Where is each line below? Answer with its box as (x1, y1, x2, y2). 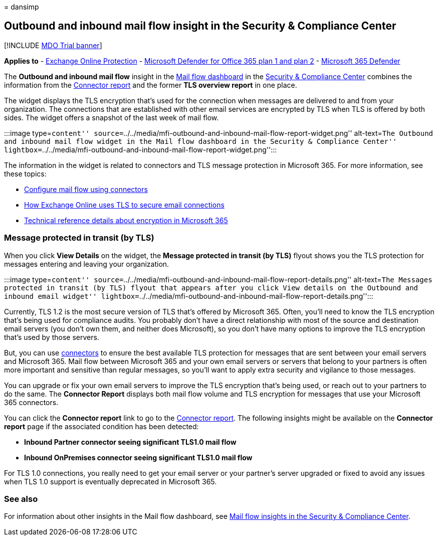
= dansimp (4, 3, 39, 11)
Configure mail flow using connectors (24, 185, 148, 194)
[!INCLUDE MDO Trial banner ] (4, 41, 102, 50)
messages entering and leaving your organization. (4, 259, 169, 268)
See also (4, 493, 38, 504)
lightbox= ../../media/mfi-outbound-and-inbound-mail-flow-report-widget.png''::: (4, 145, 277, 154)
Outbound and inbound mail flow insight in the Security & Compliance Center (4, 20, 396, 33)
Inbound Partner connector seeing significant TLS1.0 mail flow (24, 437, 237, 446)
